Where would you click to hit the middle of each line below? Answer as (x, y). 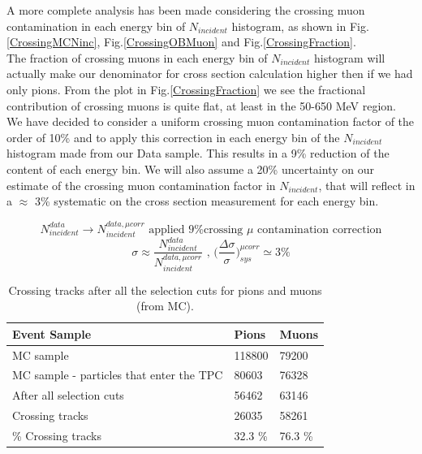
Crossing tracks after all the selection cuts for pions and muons (165, 290)
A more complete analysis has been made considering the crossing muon (186, 10)
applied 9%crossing (196, 229)
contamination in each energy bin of (96, 26)
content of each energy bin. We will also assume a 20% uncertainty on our (190, 169)
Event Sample (52, 333)
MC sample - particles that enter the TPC (118, 375)
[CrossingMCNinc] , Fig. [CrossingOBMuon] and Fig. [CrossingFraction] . (181, 42)
